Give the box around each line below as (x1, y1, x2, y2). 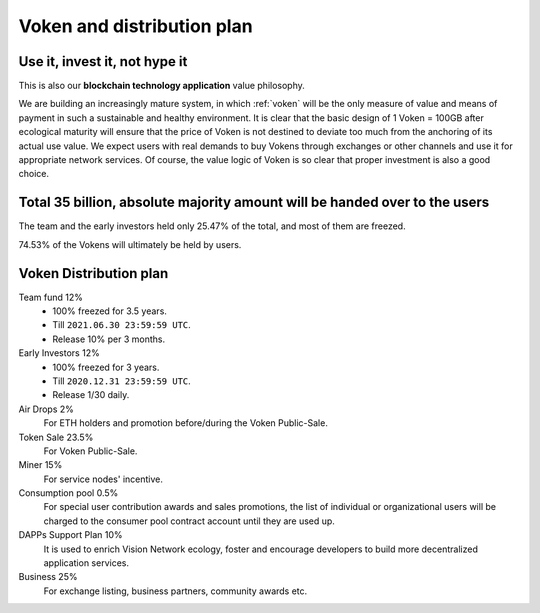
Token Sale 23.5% (18, 431, 94, 443)
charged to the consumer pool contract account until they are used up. (43, 515, 335, 527)
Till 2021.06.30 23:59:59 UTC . (52, 319, 192, 331)
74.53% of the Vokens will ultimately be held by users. (18, 238, 242, 250)
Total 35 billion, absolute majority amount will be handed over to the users (18, 194, 490, 211)
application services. (43, 557, 130, 569)
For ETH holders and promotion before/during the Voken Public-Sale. (43, 417, 329, 429)
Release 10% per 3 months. (52, 333, 165, 345)
